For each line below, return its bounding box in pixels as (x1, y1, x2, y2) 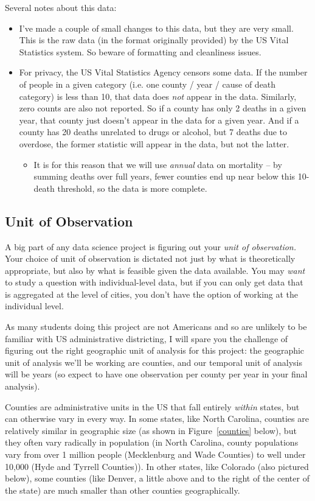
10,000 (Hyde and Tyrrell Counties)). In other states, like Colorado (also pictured (5, 460, 309, 472)
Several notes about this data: (5, 1, 117, 13)
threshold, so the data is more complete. (57, 181, 207, 194)
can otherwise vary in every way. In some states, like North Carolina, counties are (5, 412, 309, 425)
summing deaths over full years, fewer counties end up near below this (33, 170, 296, 183)
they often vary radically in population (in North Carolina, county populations (5, 436, 299, 449)
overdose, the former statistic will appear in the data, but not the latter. (19, 137, 289, 150)
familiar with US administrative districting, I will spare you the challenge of (5, 332, 288, 345)
